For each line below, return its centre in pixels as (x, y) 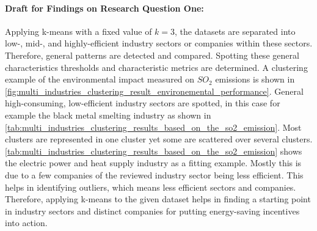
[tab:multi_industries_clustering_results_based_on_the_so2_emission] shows (154, 151)
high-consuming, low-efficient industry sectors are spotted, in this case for (143, 103)
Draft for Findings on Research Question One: (104, 8)
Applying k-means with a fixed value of (78, 31)
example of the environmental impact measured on (100, 79)
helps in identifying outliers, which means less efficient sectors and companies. (151, 187)
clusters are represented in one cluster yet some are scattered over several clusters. (159, 139)
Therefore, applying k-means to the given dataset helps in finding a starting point (158, 199)
